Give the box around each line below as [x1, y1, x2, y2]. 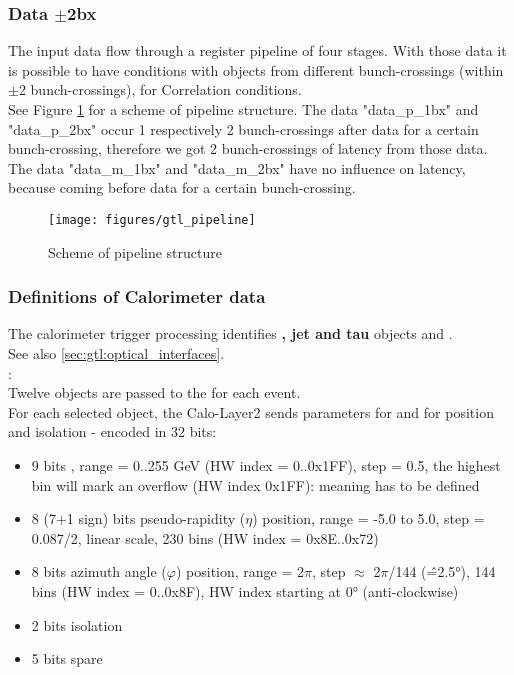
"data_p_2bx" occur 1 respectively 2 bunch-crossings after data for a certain [8, 118, 479, 139]
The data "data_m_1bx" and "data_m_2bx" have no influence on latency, [8, 157, 466, 178]
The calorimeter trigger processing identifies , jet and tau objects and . [8, 323, 453, 344]
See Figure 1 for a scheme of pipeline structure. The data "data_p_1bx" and [8, 99, 479, 119]
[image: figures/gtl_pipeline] [48, 212, 256, 227]
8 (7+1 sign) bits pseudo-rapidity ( [31, 508, 246, 529]
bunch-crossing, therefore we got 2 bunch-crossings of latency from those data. [8, 138, 488, 159]
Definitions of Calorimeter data [8, 284, 266, 309]
